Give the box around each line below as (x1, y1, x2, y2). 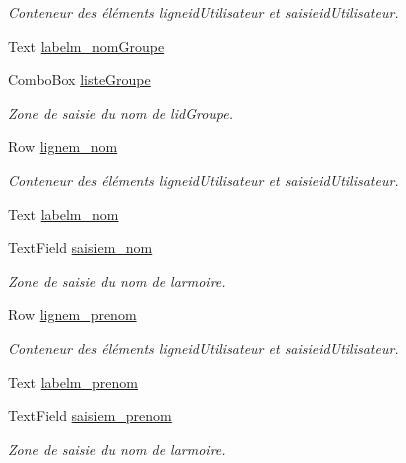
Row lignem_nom (8, 136, 118, 157)
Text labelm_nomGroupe (8, 35, 165, 56)
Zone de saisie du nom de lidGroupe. (8, 102, 234, 123)
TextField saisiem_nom (8, 237, 153, 258)
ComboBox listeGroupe (8, 69, 151, 90)
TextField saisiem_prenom (8, 405, 172, 426)
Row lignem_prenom (8, 304, 137, 325)
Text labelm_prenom (8, 371, 138, 392)
